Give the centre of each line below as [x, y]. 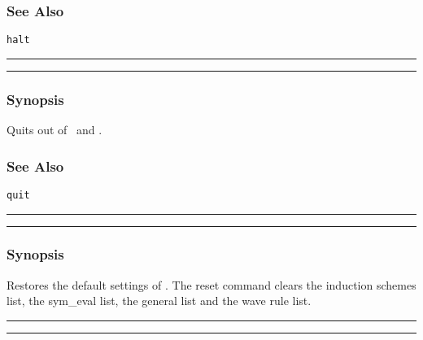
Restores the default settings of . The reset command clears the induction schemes [211, 284]
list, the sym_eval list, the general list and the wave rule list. [159, 301]
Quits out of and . [55, 130]
